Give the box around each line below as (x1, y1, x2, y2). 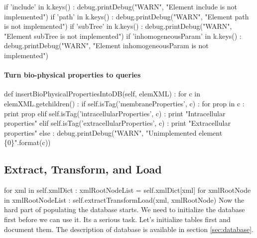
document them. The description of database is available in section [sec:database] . (4, 224, 254, 234)
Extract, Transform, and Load (4, 161, 162, 177)
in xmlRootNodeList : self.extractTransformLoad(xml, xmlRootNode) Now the (4, 194, 245, 205)
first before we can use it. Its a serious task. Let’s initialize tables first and (4, 214, 231, 224)
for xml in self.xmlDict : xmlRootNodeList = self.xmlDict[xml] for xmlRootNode (4, 185, 251, 195)
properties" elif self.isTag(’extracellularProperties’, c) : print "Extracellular (4, 118, 231, 128)
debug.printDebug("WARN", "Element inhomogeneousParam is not (4, 40, 209, 51)
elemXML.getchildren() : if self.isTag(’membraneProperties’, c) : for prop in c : (4, 98, 245, 108)
